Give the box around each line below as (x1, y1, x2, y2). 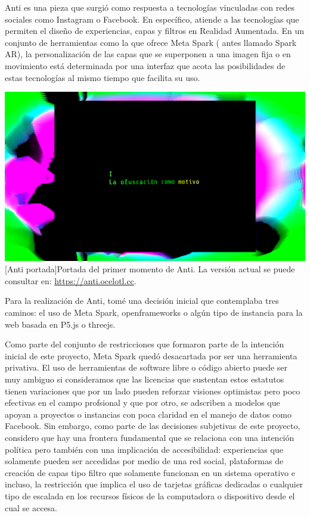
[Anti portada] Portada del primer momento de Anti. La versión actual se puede (5, 263, 295, 275)
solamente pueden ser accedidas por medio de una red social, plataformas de (5, 455, 284, 467)
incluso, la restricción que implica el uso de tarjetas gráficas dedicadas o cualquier (5, 478, 303, 490)
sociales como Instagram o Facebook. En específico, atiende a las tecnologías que (5, 13, 299, 25)
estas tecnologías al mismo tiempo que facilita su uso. (5, 71, 200, 83)
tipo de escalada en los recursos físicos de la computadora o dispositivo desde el (5, 489, 295, 502)
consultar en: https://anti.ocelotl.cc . (5, 274, 137, 287)
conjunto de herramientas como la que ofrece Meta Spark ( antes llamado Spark (5, 36, 297, 48)
